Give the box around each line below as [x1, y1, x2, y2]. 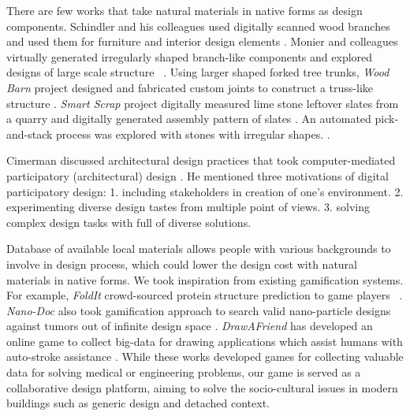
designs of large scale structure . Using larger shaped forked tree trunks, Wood [6, 64, 389, 80]
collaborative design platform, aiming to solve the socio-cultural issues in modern [6, 379, 398, 396]
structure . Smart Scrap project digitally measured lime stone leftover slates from [6, 95, 399, 111]
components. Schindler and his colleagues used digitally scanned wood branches [6, 17, 390, 34]
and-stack [6, 125, 53, 142]
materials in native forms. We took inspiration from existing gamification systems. [6, 271, 404, 288]
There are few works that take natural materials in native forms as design [6, 2, 363, 18]
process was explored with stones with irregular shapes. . [56, 125, 330, 142]
